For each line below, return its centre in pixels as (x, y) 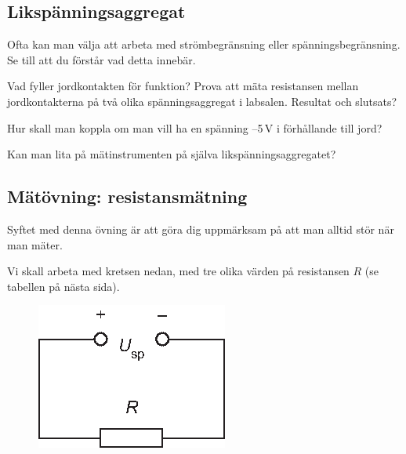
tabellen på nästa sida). (63, 286)
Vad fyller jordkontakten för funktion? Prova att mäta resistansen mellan (183, 86)
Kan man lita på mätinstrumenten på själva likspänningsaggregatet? (172, 154)
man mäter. (35, 244)
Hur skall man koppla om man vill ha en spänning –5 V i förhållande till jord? (195, 127)
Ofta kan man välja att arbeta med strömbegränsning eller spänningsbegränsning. (204, 44)
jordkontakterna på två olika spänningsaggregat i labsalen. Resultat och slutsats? (202, 101)
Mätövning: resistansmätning (127, 196)
